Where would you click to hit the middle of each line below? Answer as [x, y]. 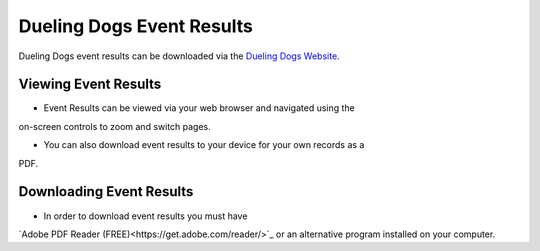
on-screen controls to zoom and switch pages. [115, 126]
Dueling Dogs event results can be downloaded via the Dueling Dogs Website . [179, 56]
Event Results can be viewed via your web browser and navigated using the [199, 108]
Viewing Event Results [90, 84]
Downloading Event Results [106, 191]
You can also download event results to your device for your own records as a [204, 145]
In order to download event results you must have [145, 216]
